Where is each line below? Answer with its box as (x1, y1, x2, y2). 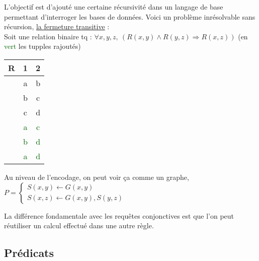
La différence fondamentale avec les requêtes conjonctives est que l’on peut (4, 210, 234, 221)
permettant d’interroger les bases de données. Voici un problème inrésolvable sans (4, 11, 255, 22)
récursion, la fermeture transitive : (4, 21, 110, 32)
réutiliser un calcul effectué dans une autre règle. (4, 220, 154, 231)
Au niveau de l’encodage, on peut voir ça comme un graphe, (4, 171, 189, 182)
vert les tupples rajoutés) (4, 41, 81, 51)
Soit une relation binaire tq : (4, 31, 92, 41)
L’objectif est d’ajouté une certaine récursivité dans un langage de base (4, 2, 223, 12)
